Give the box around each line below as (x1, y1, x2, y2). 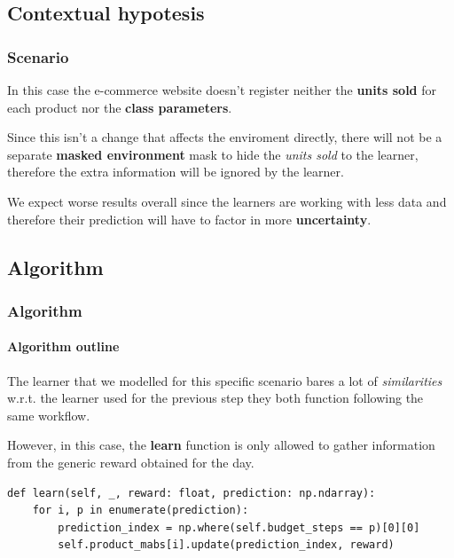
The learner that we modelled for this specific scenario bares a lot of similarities (7, 371, 442, 389)
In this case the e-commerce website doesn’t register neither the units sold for (7, 81, 436, 98)
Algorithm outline (7, 337, 120, 356)
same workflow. (7, 405, 90, 424)
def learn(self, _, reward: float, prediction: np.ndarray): (7, 486, 376, 499)
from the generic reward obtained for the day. (7, 452, 254, 471)
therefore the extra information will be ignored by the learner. (7, 162, 344, 181)
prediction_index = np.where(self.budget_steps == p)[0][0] (58, 521, 420, 534)
